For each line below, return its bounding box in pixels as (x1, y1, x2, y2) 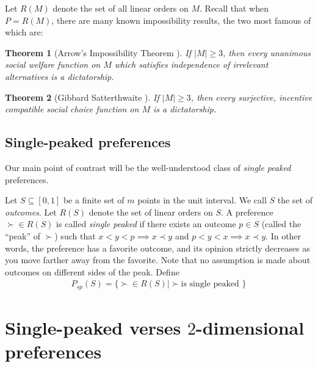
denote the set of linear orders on (89, 205, 213, 218)
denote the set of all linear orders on (52, 2, 189, 14)
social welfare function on (5, 58, 101, 71)
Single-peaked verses (5, 314, 181, 340)
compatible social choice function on (5, 103, 139, 115)
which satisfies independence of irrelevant (114, 58, 269, 71)
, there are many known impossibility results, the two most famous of (51, 13, 311, 26)
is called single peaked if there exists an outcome (56, 217, 236, 230)
